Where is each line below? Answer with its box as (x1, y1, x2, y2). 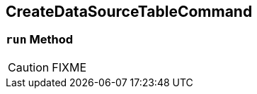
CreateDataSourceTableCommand (6, 3, 253, 20)
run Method (6, 32, 73, 47)
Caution (8, 60, 50, 74)
